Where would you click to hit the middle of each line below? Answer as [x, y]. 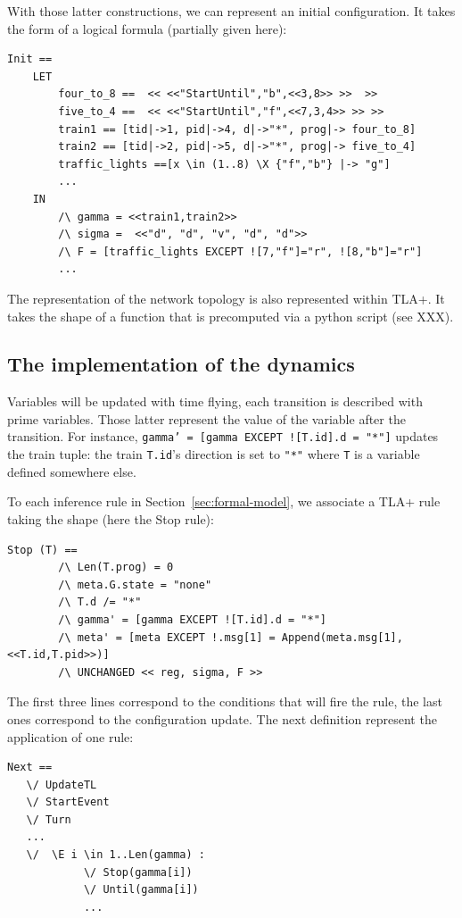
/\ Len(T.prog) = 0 [116, 567]
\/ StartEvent [68, 802]
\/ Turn [49, 819]
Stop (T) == [42, 550]
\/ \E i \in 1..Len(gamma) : [115, 855]
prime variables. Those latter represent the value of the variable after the [206, 418]
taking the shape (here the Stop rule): [111, 518]
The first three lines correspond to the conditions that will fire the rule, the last [225, 701]
